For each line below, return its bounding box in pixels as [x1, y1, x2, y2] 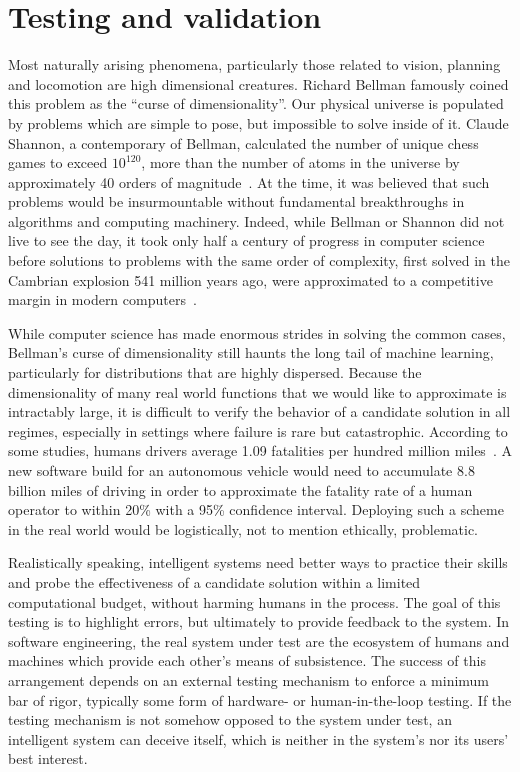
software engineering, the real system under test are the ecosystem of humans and [8, 630, 510, 651]
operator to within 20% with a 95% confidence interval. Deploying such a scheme [8, 499, 504, 520]
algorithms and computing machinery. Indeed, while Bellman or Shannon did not [8, 210, 505, 231]
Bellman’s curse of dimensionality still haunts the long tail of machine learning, [8, 342, 494, 363]
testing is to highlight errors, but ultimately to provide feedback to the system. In [8, 611, 510, 632]
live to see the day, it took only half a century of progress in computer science [8, 230, 485, 251]
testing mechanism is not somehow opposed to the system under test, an [8, 709, 452, 730]
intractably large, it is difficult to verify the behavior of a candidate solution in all [8, 401, 511, 422]
